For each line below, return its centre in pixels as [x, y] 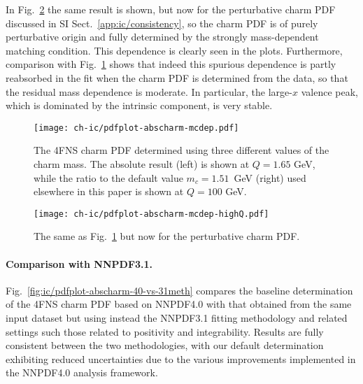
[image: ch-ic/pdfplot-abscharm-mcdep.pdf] [136, 128]
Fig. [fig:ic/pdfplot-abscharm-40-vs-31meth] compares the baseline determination [179, 290]
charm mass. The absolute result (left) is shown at [142, 164]
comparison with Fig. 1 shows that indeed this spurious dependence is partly [171, 64]
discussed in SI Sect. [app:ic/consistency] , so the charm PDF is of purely [162, 23]
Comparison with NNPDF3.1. [79, 263]
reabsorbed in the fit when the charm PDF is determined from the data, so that [177, 77]
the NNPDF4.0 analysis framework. [82, 372]
